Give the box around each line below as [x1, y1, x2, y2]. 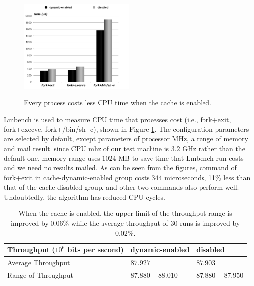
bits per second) [67, 245, 124, 255]
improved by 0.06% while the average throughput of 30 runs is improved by [10, 217, 240, 228]
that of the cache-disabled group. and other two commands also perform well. [4, 182, 239, 192]
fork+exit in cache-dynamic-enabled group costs [4, 172, 150, 182]
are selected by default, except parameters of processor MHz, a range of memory [4, 133, 248, 144]
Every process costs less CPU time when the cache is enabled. [24, 97, 211, 108]
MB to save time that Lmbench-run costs [118, 153, 244, 163]
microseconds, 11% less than [164, 172, 251, 182]
